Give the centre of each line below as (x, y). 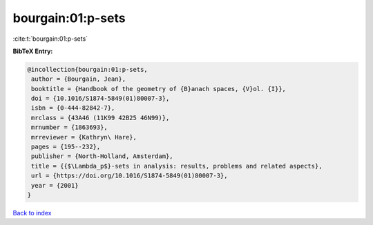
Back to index (32, 213)
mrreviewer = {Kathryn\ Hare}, (84, 137)
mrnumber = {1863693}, (70, 127)
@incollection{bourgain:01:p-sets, (87, 69)
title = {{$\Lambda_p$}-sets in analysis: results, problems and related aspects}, (177, 166)
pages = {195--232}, (66, 147)
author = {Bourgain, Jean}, (79, 79)
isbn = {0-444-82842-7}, (73, 108)
